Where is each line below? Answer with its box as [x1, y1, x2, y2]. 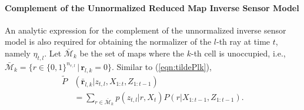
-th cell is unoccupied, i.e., [191, 46, 286, 59]
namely [5, 46, 31, 59]
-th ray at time [216, 35, 270, 48]
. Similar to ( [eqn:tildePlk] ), [111, 60, 212, 72]
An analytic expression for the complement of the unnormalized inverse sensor [5, 24, 286, 36]
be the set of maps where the [79, 46, 184, 59]
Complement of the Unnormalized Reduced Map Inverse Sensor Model [5, 1, 299, 14]
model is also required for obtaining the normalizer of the [5, 35, 212, 48]
